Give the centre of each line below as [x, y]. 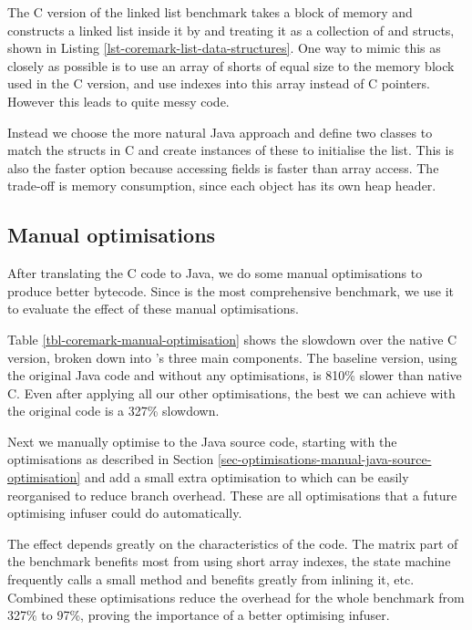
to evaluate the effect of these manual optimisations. [153, 309]
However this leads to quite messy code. [118, 101]
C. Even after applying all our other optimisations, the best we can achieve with [231, 392]
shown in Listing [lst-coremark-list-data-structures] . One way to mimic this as [224, 48]
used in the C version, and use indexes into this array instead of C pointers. [219, 83]
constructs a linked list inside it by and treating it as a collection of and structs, [231, 30]
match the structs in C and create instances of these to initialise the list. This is [231, 150]
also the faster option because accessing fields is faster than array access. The [223, 167]
